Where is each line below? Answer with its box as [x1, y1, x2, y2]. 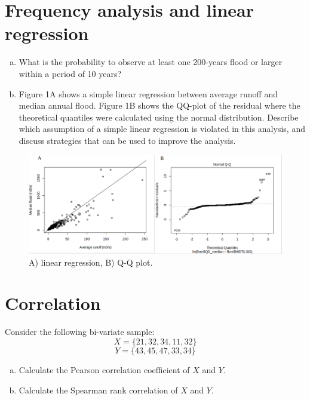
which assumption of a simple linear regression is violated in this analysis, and [19, 122, 305, 135]
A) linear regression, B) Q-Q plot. [29, 256, 153, 268]
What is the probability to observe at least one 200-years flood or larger [19, 56, 283, 68]
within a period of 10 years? [19, 67, 122, 79]
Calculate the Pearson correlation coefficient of [19, 364, 190, 376]
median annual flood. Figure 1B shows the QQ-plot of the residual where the [19, 99, 300, 112]
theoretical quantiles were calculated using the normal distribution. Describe [19, 110, 299, 123]
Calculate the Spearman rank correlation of [19, 383, 178, 396]
